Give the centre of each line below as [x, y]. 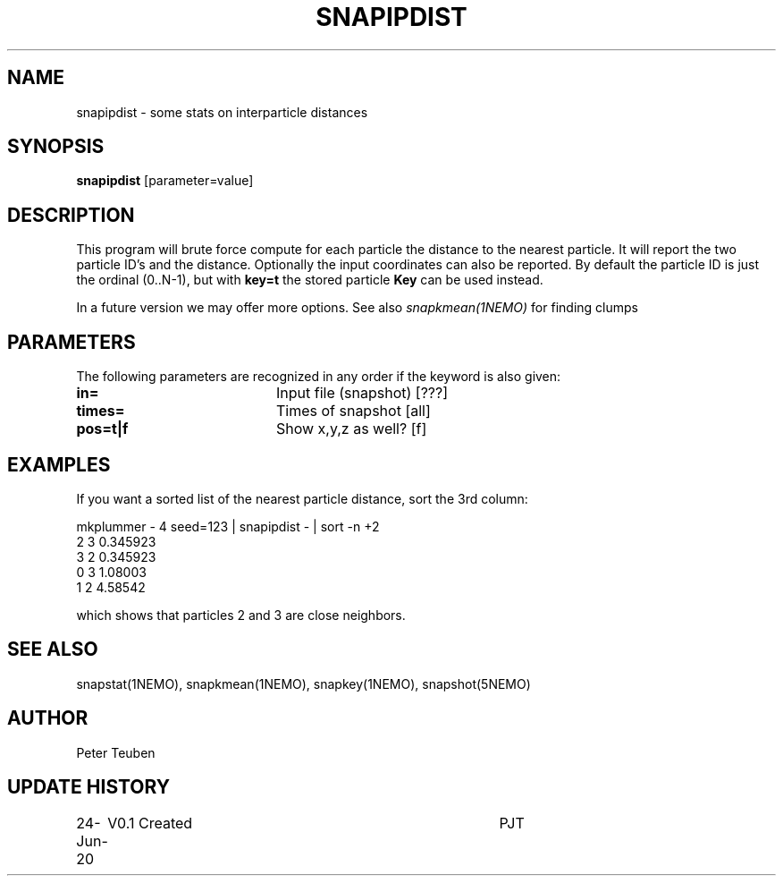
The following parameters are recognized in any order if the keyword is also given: [319, 377]
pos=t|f [102, 429]
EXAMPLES [59, 464]
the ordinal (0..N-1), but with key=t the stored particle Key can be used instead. [310, 280]
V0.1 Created [150, 823]
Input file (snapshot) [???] [362, 393]
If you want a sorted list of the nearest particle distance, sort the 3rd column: [302, 498]
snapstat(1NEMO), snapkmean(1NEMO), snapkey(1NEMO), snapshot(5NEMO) [303, 683]
